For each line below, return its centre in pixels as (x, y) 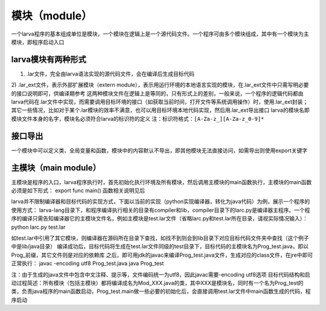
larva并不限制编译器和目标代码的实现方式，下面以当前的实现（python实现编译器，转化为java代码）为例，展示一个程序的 (161, 202)
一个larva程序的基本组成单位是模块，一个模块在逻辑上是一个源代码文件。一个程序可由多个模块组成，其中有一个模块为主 (160, 34)
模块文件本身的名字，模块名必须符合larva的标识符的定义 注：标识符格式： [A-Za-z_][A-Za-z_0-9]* (138, 118)
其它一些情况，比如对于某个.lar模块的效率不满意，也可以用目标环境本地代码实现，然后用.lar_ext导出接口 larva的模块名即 (161, 110)
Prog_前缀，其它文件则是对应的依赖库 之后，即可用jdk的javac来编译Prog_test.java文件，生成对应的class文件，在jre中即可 (162, 255)
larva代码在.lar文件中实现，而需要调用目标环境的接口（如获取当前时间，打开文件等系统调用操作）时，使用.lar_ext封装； (160, 102)
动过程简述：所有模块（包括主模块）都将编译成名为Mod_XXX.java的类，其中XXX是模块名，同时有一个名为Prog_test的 (157, 283)
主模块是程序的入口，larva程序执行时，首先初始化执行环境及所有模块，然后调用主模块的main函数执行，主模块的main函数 (161, 182)
